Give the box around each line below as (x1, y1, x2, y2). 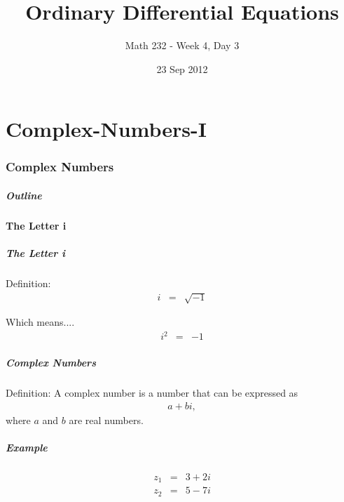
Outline (6, 187, 42, 202)
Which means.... (6, 315, 75, 329)
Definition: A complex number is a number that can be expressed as (6, 385, 298, 399)
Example (6, 440, 48, 454)
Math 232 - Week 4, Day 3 (125, 38, 240, 53)
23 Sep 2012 (156, 61, 208, 76)
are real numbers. (69, 412, 144, 427)
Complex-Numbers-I (6, 114, 207, 143)
